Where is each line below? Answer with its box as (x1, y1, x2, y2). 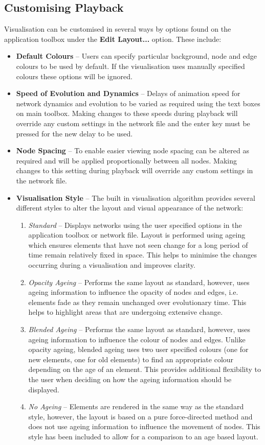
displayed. (28, 384, 59, 394)
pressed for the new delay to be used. (16, 128, 133, 138)
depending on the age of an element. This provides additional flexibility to (28, 364, 261, 374)
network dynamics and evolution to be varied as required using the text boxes (16, 98, 260, 108)
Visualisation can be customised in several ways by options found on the (4, 24, 231, 34)
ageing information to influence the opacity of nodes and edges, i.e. (28, 287, 238, 297)
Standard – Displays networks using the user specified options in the (28, 219, 242, 230)
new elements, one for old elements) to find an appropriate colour (28, 354, 234, 364)
